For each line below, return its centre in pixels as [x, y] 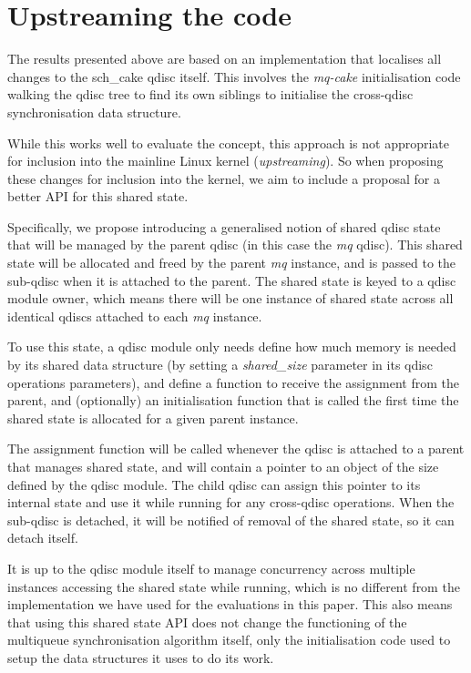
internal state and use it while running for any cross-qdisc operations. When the [231, 502]
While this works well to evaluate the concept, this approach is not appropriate [229, 143]
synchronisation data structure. [94, 112]
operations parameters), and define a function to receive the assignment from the [233, 382]
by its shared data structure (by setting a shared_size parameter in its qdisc [220, 365]
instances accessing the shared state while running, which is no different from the [234, 586]
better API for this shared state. [98, 196]
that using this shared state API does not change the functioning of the [207, 622]
